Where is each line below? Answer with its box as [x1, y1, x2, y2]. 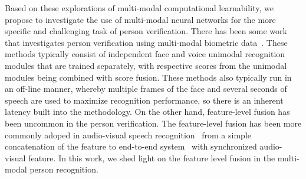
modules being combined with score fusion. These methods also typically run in [5, 71, 292, 83]
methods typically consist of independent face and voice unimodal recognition [5, 48, 285, 60]
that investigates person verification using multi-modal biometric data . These [5, 36, 288, 48]
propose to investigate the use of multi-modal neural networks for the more [5, 13, 276, 25]
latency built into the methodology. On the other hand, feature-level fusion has [5, 105, 290, 118]
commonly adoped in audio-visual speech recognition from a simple [5, 128, 251, 141]
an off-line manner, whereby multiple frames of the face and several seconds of [5, 82, 287, 95]
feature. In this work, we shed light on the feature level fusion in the [28, 151, 275, 164]
